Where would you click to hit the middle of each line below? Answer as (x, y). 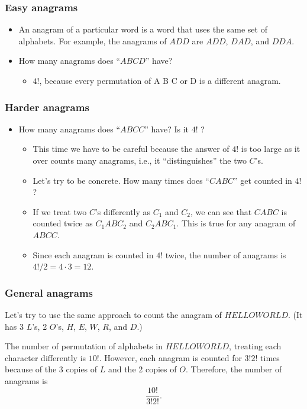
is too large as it (271, 149)
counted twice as (63, 223)
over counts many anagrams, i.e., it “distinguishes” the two (140, 160)
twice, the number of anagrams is (226, 254)
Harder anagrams (47, 107)
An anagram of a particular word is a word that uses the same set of (143, 29)
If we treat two (60, 211)
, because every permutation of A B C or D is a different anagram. (160, 80)
